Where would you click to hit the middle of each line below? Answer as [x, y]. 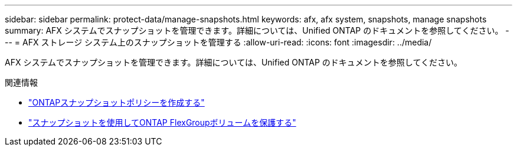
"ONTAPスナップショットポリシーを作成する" [117, 102]
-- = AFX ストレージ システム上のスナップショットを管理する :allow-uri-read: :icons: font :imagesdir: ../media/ [218, 42]
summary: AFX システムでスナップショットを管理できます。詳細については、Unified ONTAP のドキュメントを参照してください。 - [257, 30]
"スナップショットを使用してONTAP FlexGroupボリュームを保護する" [162, 122]
